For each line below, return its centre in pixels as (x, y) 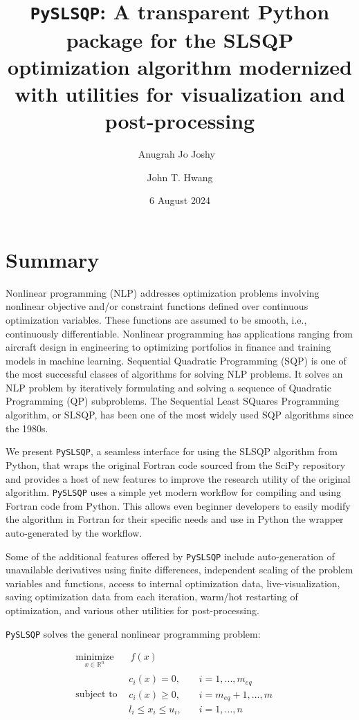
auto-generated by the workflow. (74, 532)
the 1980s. (27, 428)
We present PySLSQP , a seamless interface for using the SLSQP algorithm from (172, 451)
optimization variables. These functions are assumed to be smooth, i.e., (156, 319)
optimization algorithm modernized (180, 66)
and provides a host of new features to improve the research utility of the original (178, 478)
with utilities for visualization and (180, 93)
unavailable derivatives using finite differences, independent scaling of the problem (179, 570)
